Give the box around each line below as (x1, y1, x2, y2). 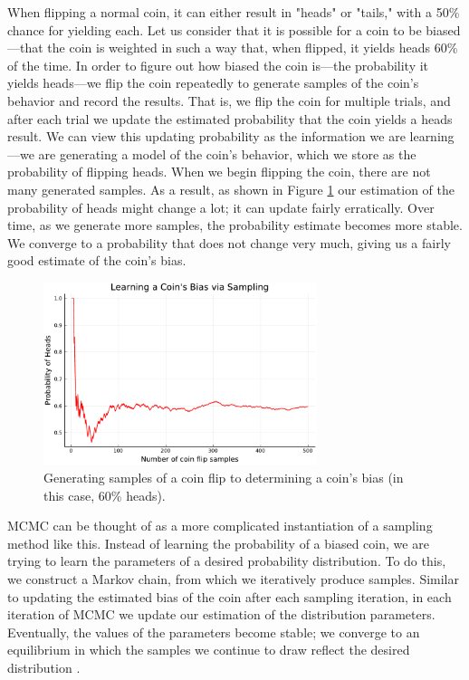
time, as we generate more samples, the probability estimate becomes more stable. (7, 215, 463, 235)
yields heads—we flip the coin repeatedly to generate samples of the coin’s (7, 73, 419, 92)
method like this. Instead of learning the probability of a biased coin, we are (7, 533, 429, 552)
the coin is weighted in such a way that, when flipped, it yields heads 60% (47, 38, 458, 57)
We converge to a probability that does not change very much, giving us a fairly (7, 233, 451, 252)
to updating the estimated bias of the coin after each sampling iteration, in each (7, 587, 452, 606)
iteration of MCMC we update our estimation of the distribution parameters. (7, 605, 435, 624)
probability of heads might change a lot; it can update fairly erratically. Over (7, 197, 435, 216)
